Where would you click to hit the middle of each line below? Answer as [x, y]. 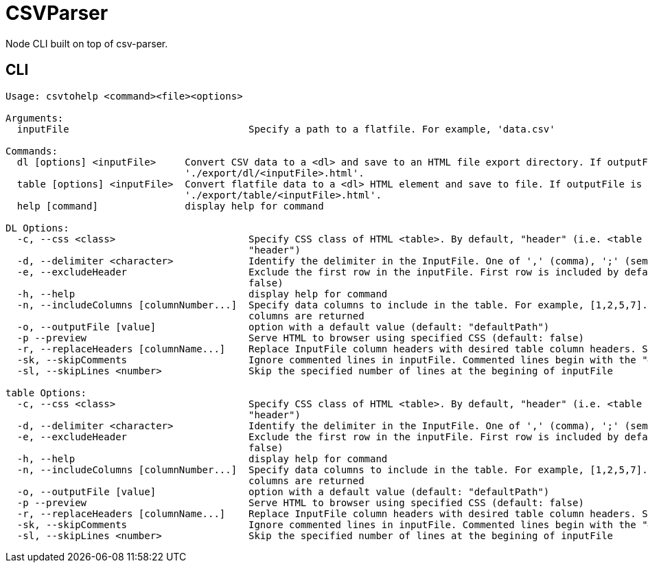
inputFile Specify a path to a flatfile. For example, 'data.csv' [286, 129]
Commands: [32, 151]
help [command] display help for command [170, 206]
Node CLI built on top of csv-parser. [87, 43]
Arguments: [35, 118]
